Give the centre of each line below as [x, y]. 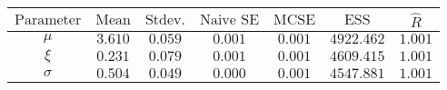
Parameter [48, 20]
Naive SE [229, 20]
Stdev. [165, 20]
